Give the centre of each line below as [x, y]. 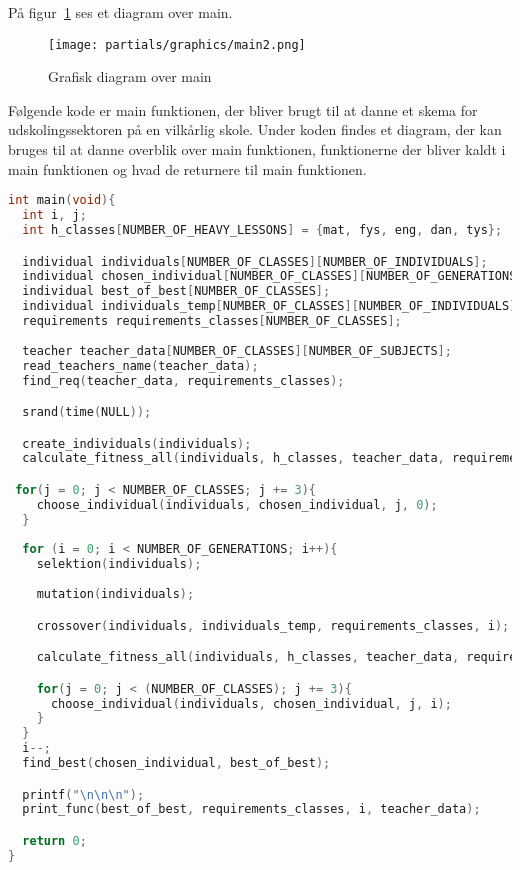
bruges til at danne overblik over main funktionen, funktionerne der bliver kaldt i [257, 149]
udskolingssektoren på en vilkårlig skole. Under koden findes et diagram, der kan [255, 129]
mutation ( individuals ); [115, 594]
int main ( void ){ [62, 200]
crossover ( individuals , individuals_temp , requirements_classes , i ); [273, 625]
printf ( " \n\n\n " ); [83, 794]
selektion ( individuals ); [119, 564]
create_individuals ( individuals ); [137, 443]
